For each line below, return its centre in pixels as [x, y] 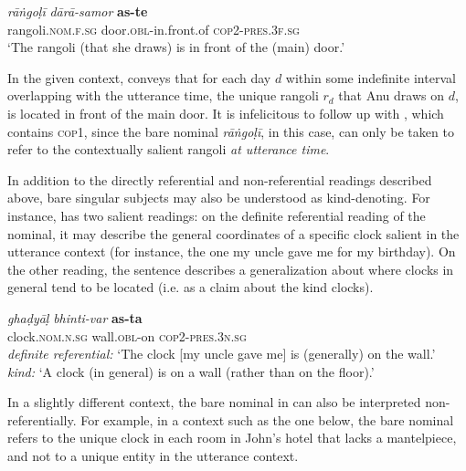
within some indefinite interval [371, 77]
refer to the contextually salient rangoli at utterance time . [169, 149]
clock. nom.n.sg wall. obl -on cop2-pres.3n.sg [127, 335]
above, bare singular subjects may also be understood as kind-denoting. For [219, 198]
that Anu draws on [391, 95]
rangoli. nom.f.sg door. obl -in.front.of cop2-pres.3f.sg [154, 29]
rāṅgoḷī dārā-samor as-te [78, 11]
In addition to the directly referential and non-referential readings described [220, 179]
